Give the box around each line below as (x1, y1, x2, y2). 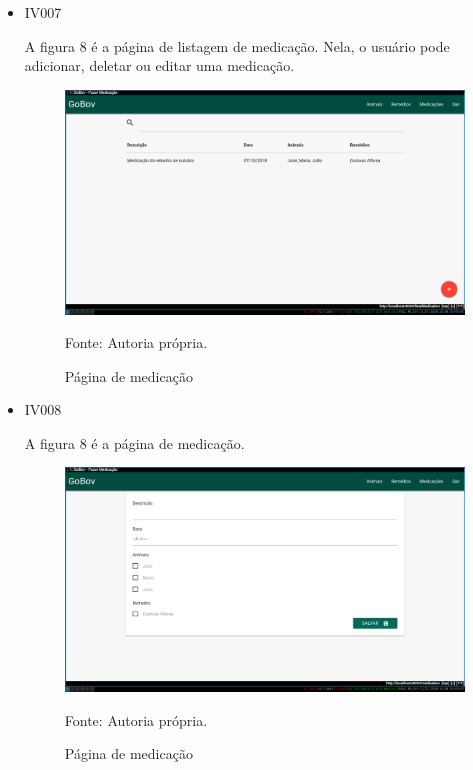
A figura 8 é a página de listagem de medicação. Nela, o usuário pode (24, 35, 450, 56)
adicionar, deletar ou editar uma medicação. (24, 55, 295, 76)
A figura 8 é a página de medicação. (24, 432, 245, 453)
